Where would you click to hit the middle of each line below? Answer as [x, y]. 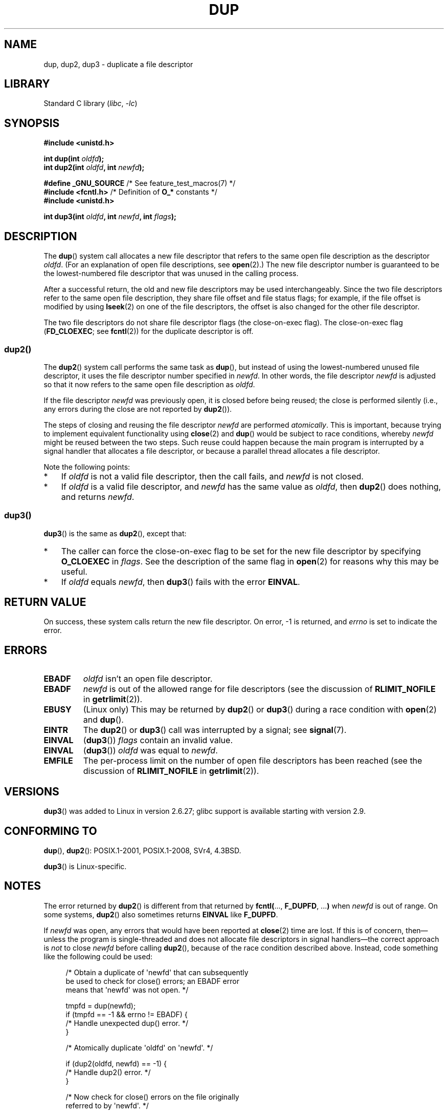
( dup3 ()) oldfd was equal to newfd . [150, 751]
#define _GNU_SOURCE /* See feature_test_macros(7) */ [140, 183]
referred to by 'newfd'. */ [107, 1105]
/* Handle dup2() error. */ [108, 1072]
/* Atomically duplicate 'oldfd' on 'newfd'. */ [139, 1047]
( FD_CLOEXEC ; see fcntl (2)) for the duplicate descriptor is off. [149, 331]
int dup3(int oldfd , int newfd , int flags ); [110, 217]
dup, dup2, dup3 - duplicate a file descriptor [118, 64]
